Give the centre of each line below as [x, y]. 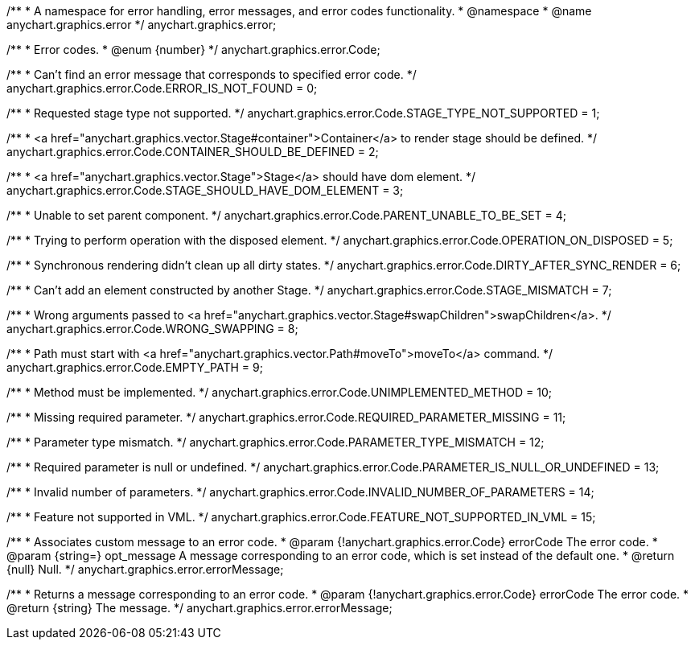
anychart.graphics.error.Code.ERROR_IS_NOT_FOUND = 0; [162, 88]
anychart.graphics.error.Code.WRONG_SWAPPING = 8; [152, 329]
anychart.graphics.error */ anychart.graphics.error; [142, 25]
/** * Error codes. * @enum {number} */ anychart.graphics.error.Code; [193, 49]
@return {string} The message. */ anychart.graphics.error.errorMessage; [199, 608]
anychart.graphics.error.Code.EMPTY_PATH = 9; [135, 367]
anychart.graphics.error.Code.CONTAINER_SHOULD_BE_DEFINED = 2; [193, 152]
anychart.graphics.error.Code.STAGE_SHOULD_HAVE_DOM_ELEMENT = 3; [205, 190]
